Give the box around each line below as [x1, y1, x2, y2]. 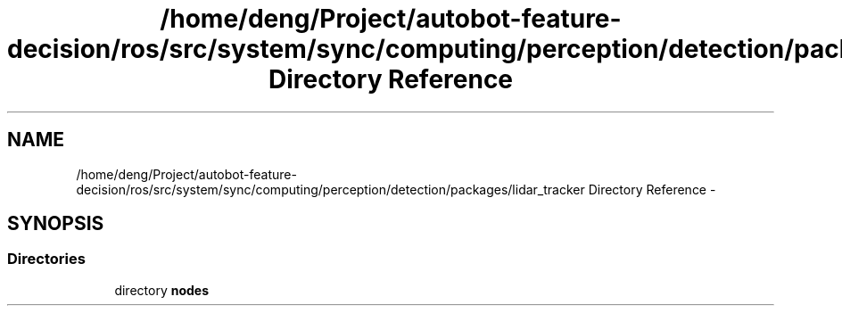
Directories [7, 250, 86, 268]
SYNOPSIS [7, 212, 104, 235]
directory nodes [114, 282, 209, 298]
